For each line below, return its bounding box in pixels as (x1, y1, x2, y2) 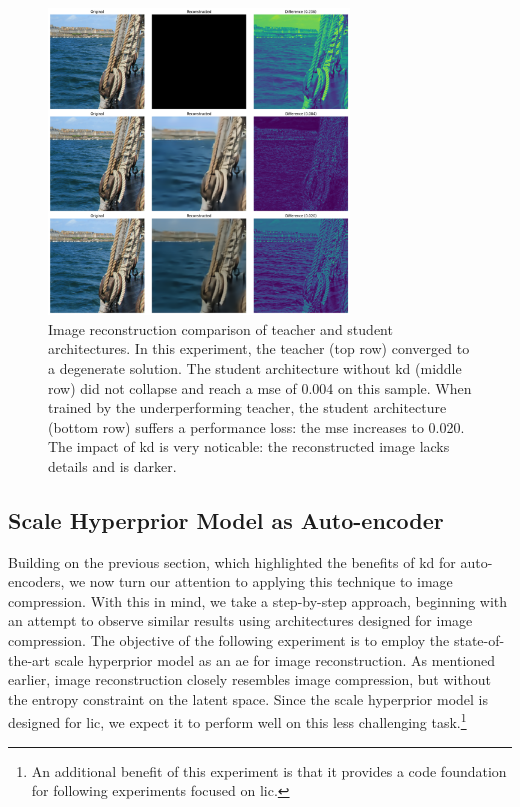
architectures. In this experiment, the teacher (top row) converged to (48, 338, 470, 359)
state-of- (453, 630, 505, 651)
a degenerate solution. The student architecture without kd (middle (48, 357, 462, 378)
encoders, (8, 571, 65, 592)
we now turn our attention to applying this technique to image (69, 571, 453, 592)
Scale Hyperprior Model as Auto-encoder (8, 504, 444, 535)
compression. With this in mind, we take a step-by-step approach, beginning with (8, 590, 508, 611)
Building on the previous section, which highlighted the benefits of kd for (8, 551, 456, 572)
